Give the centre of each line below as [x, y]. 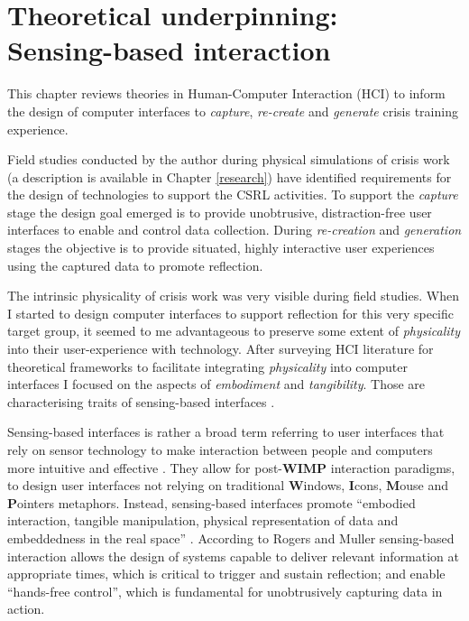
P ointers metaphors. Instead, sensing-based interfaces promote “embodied [212, 502]
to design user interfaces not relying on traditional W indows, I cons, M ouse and [228, 485]
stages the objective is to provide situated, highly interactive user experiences [221, 248]
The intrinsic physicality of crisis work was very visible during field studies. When [233, 296]
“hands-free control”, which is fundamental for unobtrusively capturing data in [225, 591]
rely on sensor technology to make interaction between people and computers [220, 450]
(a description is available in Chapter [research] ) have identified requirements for [230, 176]
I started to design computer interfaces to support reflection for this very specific [230, 313]
